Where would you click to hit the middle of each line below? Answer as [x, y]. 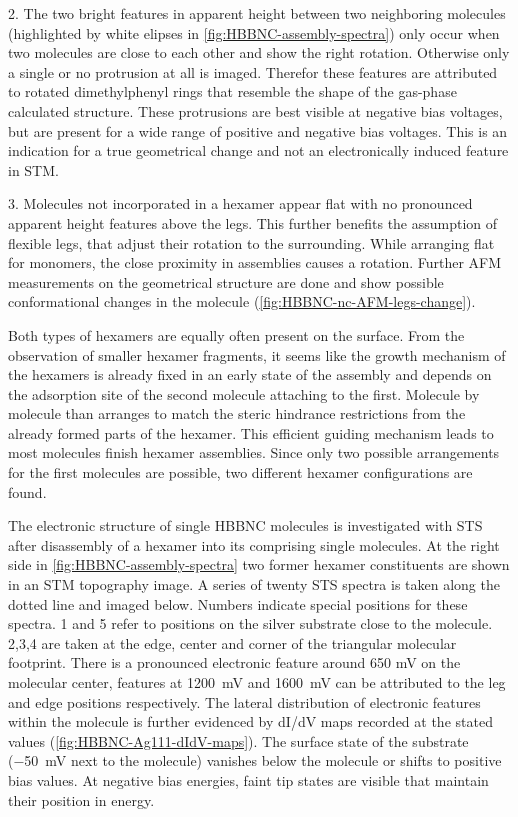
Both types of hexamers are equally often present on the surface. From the [236, 334]
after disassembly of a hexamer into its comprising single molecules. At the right [254, 544]
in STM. [33, 169]
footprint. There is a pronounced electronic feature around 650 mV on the [234, 662]
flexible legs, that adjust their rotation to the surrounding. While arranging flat [251, 242]
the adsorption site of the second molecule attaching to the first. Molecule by [244, 393]
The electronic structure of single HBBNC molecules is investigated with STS [245, 525]
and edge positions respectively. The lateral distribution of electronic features [244, 701]
